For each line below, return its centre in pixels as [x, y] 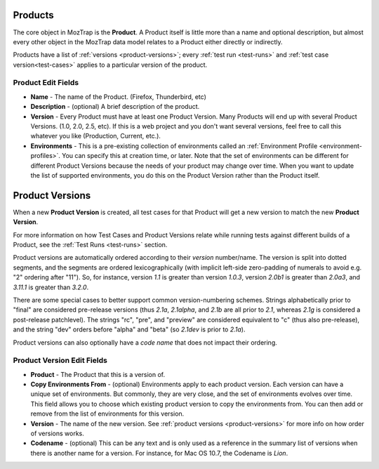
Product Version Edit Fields [60, 360]
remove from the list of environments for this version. [107, 414]
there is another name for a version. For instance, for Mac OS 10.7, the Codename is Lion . [159, 453]
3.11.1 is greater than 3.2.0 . [51, 287]
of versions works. [57, 434]
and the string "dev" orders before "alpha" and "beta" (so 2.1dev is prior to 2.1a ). [129, 329]
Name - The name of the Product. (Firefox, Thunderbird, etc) [119, 97]
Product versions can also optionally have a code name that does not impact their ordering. [145, 342]
